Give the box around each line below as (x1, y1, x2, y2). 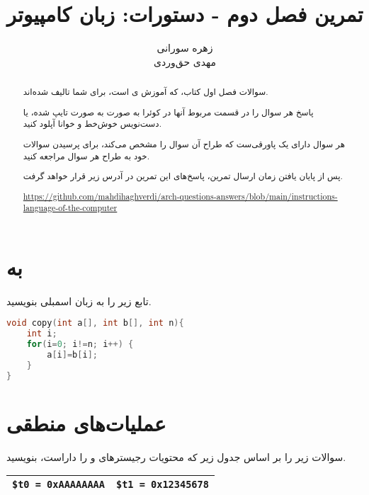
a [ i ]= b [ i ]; (47, 350, 98, 360)
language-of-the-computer (23, 202, 118, 214)
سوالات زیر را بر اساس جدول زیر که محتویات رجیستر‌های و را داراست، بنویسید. (6, 449, 346, 464)
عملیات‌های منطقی (6, 408, 166, 437)
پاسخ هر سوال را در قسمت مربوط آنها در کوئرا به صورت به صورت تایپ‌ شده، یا (23, 106, 314, 118)
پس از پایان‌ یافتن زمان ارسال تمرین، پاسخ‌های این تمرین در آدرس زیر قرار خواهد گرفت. (23, 170, 343, 182)
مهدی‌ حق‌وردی (154, 54, 216, 69)
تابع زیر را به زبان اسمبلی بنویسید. (6, 293, 152, 308)
